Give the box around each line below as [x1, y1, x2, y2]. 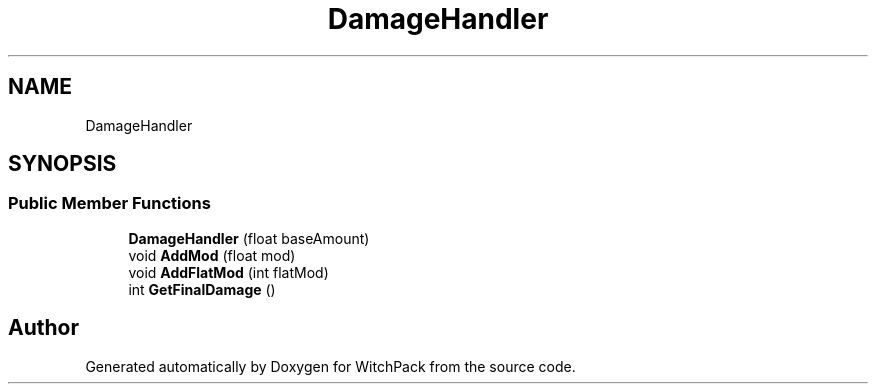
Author [8, 315, 79, 341]
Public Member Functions [8, 193, 211, 214]
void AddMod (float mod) [128, 246, 296, 264]
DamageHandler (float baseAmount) [128, 229, 370, 247]
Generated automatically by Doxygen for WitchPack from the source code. [85, 357, 576, 375]
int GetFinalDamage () [128, 280, 276, 298]
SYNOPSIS [8, 151, 117, 177]
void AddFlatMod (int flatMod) [128, 263, 329, 281]
